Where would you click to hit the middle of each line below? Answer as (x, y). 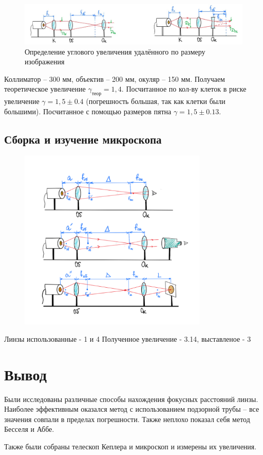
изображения (45, 62)
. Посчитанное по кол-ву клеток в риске (184, 89)
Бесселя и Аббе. (29, 429)
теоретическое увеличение (45, 89)
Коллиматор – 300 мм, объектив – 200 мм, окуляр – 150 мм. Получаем (115, 78)
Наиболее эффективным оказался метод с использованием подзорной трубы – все (132, 409)
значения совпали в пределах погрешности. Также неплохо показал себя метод (127, 419)
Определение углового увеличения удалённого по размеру (115, 51)
